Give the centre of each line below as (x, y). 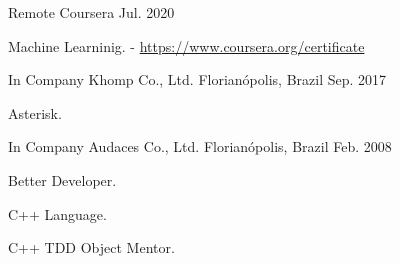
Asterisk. (35, 112)
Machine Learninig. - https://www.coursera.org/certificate (186, 45)
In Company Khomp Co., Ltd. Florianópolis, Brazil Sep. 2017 (197, 79)
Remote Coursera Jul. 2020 (91, 12)
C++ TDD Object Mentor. (91, 247)
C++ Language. (57, 213)
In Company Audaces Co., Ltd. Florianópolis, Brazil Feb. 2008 (200, 146)
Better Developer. (62, 179)
